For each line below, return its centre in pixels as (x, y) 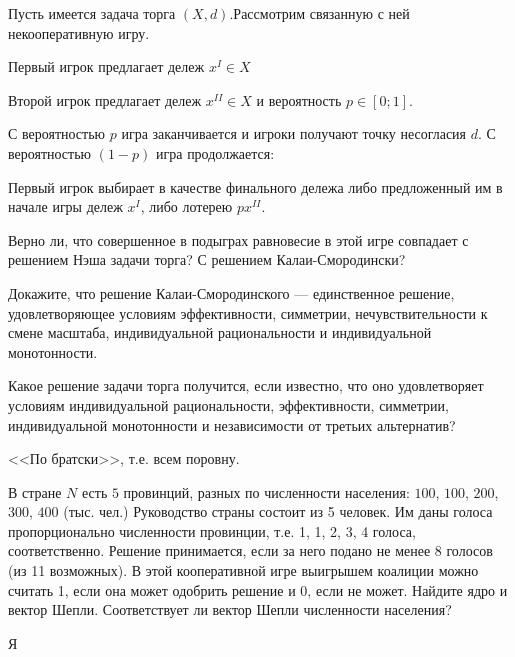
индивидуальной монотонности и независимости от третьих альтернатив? (232, 424)
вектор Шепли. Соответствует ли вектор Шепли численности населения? (230, 609)
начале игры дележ (65, 206)
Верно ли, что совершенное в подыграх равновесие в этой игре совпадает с (238, 239)
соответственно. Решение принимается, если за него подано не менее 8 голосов (250, 550)
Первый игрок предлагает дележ (106, 66)
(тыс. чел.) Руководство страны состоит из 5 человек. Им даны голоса (278, 511)
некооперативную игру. (79, 32)
